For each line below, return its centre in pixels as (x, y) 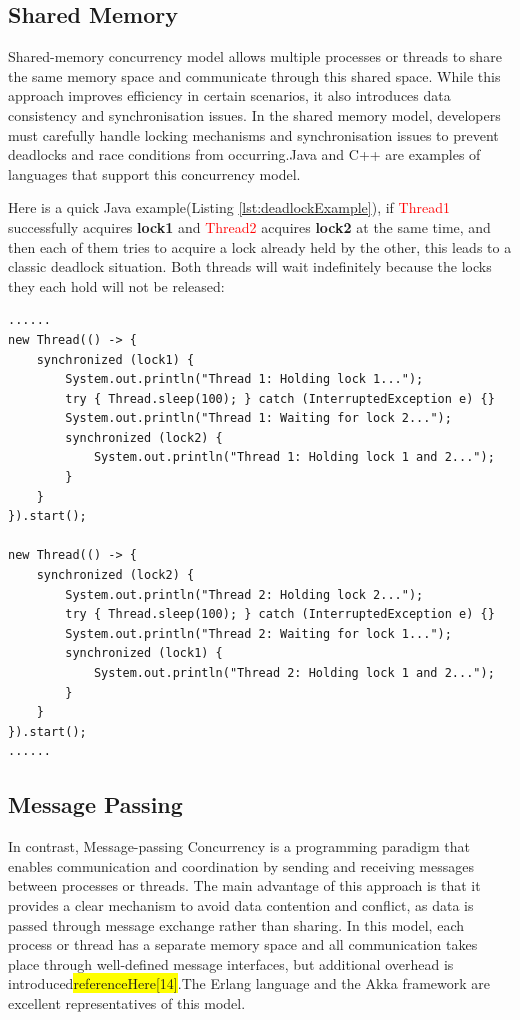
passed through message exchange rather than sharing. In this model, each (236, 924)
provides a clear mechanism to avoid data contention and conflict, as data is (241, 904)
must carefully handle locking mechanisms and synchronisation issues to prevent (253, 134)
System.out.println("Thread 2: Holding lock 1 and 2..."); (294, 673)
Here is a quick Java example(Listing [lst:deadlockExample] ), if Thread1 (229, 207)
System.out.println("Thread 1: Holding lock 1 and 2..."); (294, 457)
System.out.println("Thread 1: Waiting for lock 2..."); (258, 418)
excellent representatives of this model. (127, 1002)
